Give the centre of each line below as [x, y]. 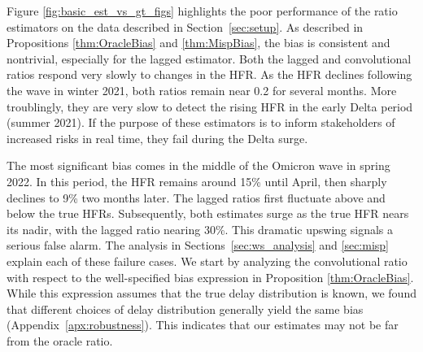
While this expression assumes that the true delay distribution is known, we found [211, 293]
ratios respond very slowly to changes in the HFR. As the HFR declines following [209, 74]
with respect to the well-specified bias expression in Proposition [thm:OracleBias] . [210, 277]
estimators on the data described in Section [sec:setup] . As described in [185, 26]
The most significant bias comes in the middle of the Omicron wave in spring [198, 165]
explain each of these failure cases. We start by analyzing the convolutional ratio [207, 261]
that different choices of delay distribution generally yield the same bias [185, 309]
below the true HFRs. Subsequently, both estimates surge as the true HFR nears [208, 213]
